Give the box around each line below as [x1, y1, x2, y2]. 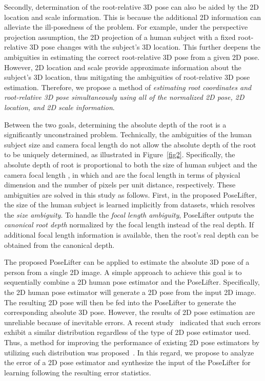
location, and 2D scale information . [4, 101, 115, 112]
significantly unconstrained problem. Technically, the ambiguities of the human [4, 129, 252, 140]
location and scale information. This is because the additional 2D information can [4, 11, 261, 22]
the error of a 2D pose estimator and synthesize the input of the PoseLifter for [4, 357, 251, 368]
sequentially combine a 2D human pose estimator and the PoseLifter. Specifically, [4, 277, 260, 287]
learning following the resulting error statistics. [4, 367, 151, 377]
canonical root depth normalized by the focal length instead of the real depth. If [4, 219, 254, 230]
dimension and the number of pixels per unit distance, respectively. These [4, 179, 236, 190]
